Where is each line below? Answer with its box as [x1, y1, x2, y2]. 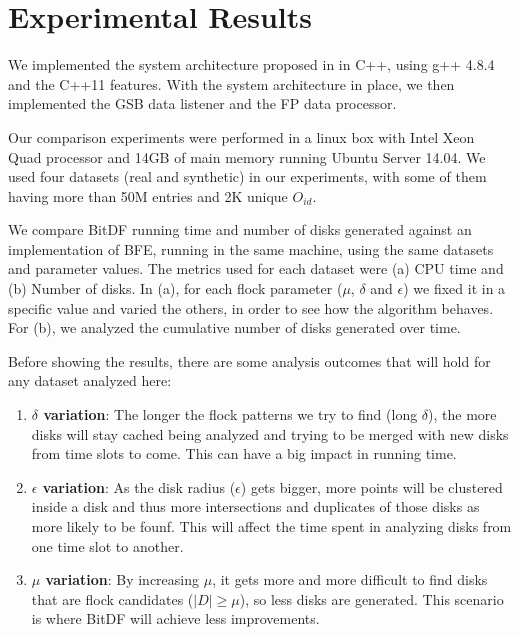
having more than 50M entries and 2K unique [8, 185, 288, 206]
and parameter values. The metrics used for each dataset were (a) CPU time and [8, 258, 504, 279]
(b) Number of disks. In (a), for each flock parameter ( [8, 278, 343, 299]
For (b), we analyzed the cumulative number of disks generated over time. [8, 317, 461, 338]
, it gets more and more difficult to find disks [212, 569, 488, 590]
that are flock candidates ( [31, 588, 194, 609]
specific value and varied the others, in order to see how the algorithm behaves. [8, 297, 494, 318]
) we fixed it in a [403, 278, 506, 299]
